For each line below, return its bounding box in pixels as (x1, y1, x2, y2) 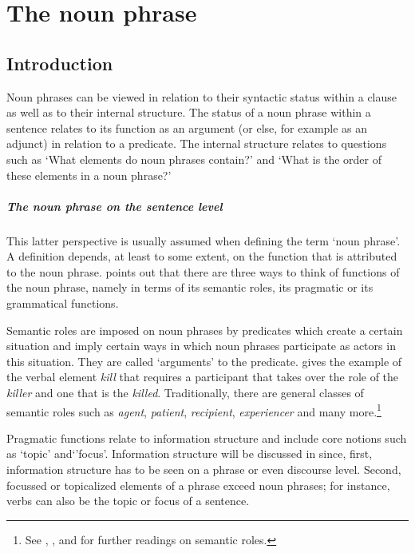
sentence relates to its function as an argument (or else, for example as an (6, 119, 368, 136)
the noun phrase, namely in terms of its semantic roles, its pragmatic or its (6, 279, 373, 296)
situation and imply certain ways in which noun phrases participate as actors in (6, 337, 396, 354)
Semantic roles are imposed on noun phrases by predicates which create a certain (6, 321, 403, 338)
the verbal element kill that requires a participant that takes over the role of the (6, 368, 399, 385)
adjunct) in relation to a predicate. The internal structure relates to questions (6, 135, 387, 152)
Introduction (6, 50, 113, 75)
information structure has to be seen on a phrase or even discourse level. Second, (6, 461, 401, 478)
